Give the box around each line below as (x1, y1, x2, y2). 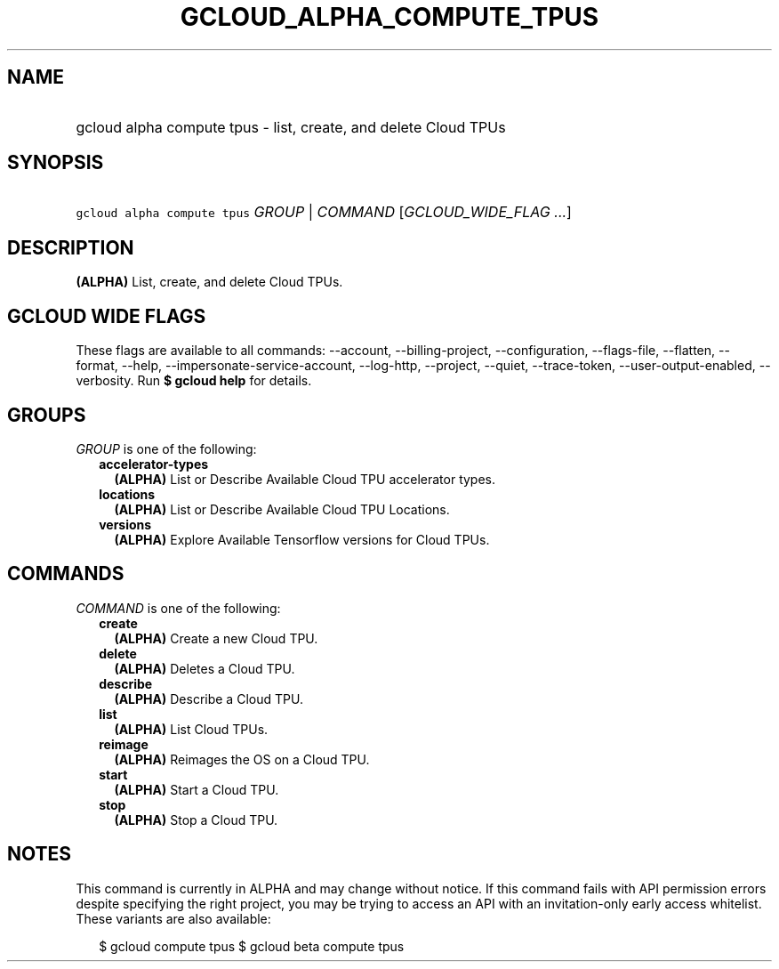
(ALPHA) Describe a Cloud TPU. (114, 690, 303, 707)
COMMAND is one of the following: (76, 600, 281, 616)
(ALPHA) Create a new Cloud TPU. (114, 630, 318, 646)
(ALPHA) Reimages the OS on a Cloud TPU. (114, 751, 370, 767)
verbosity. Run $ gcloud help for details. (76, 373, 312, 389)
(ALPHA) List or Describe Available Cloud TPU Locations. (114, 501, 450, 517)
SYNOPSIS (7, 151, 104, 174)
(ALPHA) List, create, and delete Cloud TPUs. (76, 274, 343, 290)
